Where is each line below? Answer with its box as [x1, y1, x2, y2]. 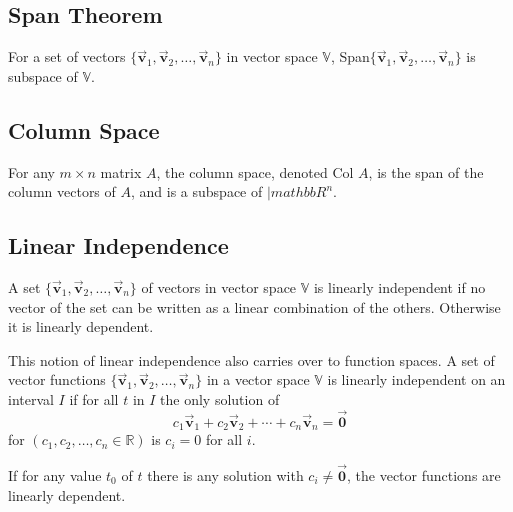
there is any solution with [147, 465, 304, 486]
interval [8, 388, 54, 409]
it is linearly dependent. [8, 316, 154, 337]
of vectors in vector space [141, 276, 297, 297]
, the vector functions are [347, 465, 501, 486]
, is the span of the [368, 161, 484, 182]
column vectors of [8, 181, 116, 202]
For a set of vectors [8, 46, 126, 67]
